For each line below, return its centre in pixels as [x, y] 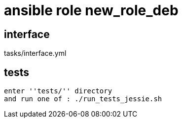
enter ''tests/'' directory [58, 91]
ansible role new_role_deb [91, 10]
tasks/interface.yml [35, 53]
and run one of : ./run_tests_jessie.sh [83, 99]
